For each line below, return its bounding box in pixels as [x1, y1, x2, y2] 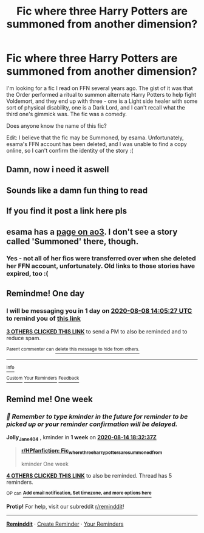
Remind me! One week [6, 394, 93, 404]
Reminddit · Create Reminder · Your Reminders [6, 520, 124, 528]
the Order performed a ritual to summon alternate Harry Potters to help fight [6, 91, 197, 98]
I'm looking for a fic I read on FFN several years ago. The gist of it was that [6, 84, 193, 92]
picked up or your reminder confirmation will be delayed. [6, 420, 178, 428]
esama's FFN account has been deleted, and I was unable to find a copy [6, 140, 187, 147]
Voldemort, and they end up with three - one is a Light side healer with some [6, 97, 198, 105]
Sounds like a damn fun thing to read [6, 185, 148, 195]
